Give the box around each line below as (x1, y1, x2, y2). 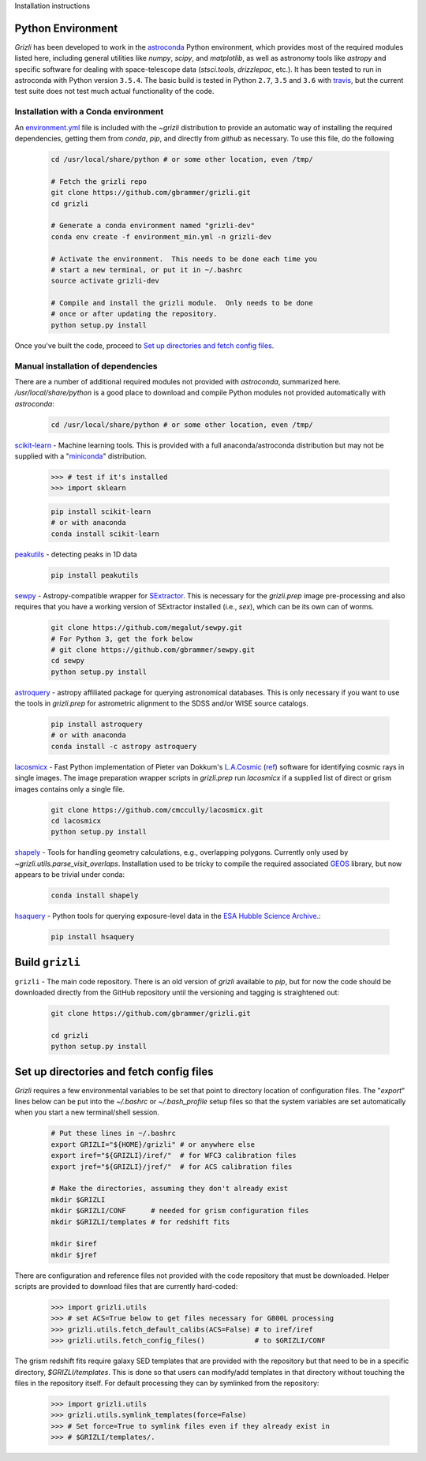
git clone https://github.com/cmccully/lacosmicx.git (50, 805, 263, 815)
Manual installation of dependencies (14, 360, 158, 371)
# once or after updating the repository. (50, 309, 218, 319)
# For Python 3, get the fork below (50, 634, 193, 643)
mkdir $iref (50, 1239, 98, 1249)
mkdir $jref (50, 1250, 98, 1259)
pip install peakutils (50, 571, 139, 579)
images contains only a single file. (14, 784, 125, 793)
